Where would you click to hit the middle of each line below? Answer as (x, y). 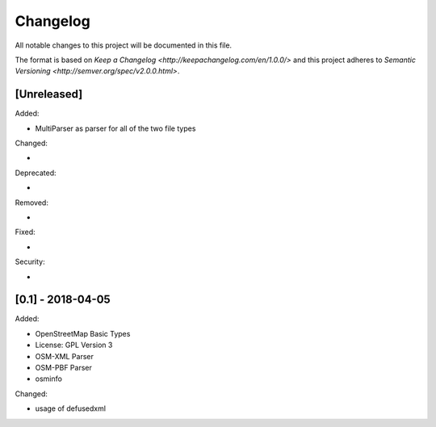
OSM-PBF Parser (63, 368)
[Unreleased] (49, 94)
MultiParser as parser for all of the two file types (115, 128)
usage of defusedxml (71, 408)
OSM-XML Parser (65, 356)
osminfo (48, 379)
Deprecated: (36, 173)
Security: (30, 262)
